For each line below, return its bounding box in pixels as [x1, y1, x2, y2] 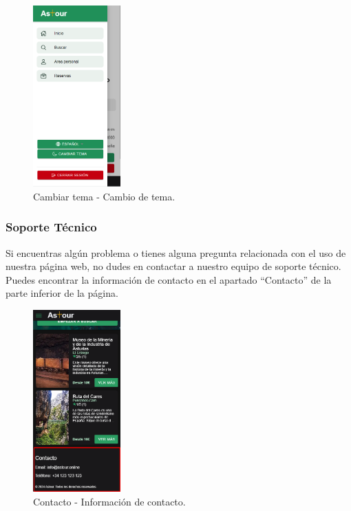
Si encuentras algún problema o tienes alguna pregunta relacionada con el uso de [6, 245, 346, 260]
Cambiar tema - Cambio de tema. [33, 189, 175, 203]
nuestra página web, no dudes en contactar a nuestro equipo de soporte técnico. [6, 259, 341, 273]
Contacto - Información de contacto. [33, 494, 186, 508]
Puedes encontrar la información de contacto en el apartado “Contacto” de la [6, 272, 332, 286]
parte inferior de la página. [6, 286, 118, 300]
